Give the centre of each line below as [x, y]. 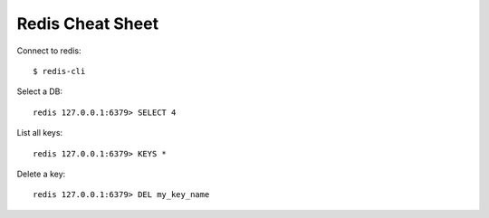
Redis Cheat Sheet [87, 24]
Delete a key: [41, 174]
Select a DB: [40, 91]
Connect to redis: [49, 51]
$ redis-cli [59, 71]
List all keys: [40, 133]
